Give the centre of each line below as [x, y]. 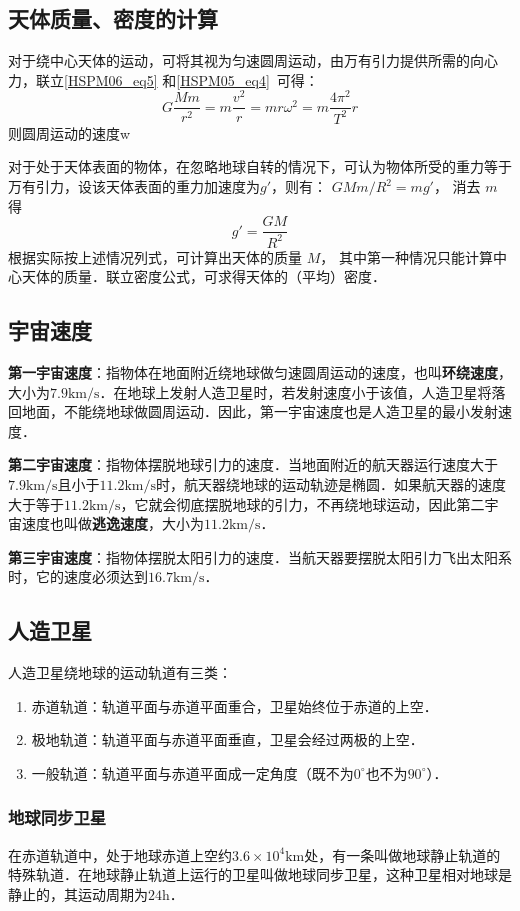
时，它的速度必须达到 [78, 576]
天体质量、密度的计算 [113, 18]
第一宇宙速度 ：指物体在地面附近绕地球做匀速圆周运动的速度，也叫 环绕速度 [253, 372]
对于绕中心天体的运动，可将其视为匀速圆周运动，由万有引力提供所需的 [239, 60]
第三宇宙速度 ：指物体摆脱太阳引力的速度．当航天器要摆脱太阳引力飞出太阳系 [260, 556]
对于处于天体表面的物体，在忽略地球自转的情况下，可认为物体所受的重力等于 [260, 166]
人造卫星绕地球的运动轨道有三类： [120, 672]
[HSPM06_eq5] [111, 79]
